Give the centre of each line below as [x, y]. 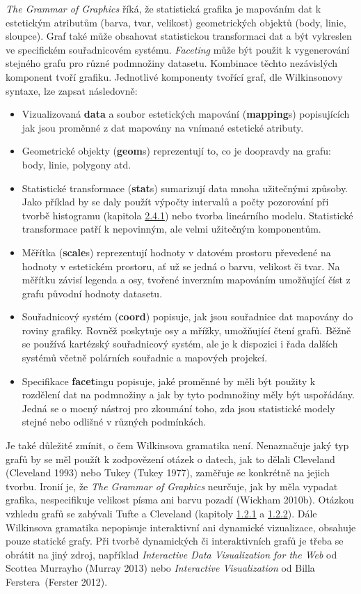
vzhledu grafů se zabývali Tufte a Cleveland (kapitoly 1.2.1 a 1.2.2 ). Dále [161, 513]
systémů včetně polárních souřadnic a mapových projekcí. [145, 358]
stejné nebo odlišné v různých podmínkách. [114, 422]
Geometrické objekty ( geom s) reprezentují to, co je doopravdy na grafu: [176, 151]
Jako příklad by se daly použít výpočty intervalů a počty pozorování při [175, 202]
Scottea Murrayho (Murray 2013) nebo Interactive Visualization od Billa [160, 568]
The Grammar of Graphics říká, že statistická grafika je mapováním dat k [163, 8]
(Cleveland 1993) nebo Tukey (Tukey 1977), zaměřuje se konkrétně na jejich [168, 472]
